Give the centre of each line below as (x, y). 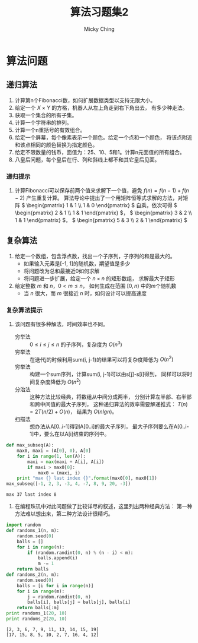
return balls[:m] (38, 608)
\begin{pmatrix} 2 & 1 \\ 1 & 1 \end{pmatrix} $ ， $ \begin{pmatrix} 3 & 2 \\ (103, 213)
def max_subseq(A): (30, 445)
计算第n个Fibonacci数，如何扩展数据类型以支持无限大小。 (85, 100)
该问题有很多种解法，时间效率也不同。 (61, 324)
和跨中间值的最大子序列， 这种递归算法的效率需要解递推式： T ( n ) (108, 404)
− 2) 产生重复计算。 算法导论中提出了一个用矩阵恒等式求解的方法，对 (99, 198)
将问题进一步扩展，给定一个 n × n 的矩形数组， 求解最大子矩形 (99, 278)
